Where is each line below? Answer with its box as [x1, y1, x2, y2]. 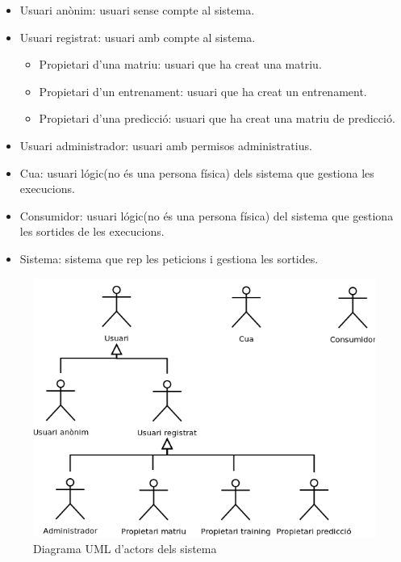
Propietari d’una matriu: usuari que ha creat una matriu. [39, 56, 322, 73]
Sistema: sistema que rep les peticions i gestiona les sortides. [19, 250, 319, 266]
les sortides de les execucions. [19, 223, 165, 240]
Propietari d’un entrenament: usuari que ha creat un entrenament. [39, 82, 367, 99]
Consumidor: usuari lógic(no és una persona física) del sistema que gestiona [19, 207, 394, 224]
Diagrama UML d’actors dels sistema [33, 539, 217, 556]
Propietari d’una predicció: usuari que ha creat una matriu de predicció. [39, 110, 395, 127]
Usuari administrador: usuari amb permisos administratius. [19, 136, 312, 153]
